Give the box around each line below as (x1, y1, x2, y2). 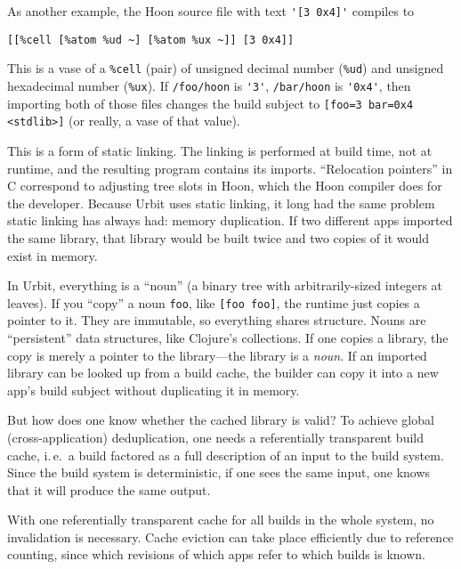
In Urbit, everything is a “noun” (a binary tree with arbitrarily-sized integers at (7, 276, 443, 295)
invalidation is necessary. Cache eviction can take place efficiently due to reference (7, 527, 454, 546)
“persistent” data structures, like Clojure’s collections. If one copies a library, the (7, 328, 449, 346)
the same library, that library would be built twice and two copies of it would (7, 228, 429, 247)
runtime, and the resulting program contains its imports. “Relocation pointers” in (7, 159, 453, 177)
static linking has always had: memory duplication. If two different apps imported (7, 211, 453, 230)
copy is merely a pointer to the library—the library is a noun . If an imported (7, 345, 427, 364)
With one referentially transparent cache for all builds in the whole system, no (7, 510, 434, 529)
